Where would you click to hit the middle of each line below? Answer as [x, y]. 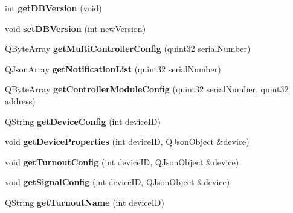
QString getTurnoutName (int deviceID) [85, 202]
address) [20, 100]
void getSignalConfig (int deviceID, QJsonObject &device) [118, 182]
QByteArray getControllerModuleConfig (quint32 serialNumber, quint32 [147, 89]
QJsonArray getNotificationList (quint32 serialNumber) [113, 68]
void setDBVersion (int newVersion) [76, 28]
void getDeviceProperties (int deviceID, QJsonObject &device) [127, 141]
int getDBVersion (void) [53, 8]
